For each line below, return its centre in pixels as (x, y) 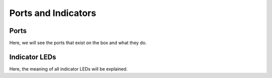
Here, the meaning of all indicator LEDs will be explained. (69, 69)
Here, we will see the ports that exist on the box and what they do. (78, 43)
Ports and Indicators (53, 13)
